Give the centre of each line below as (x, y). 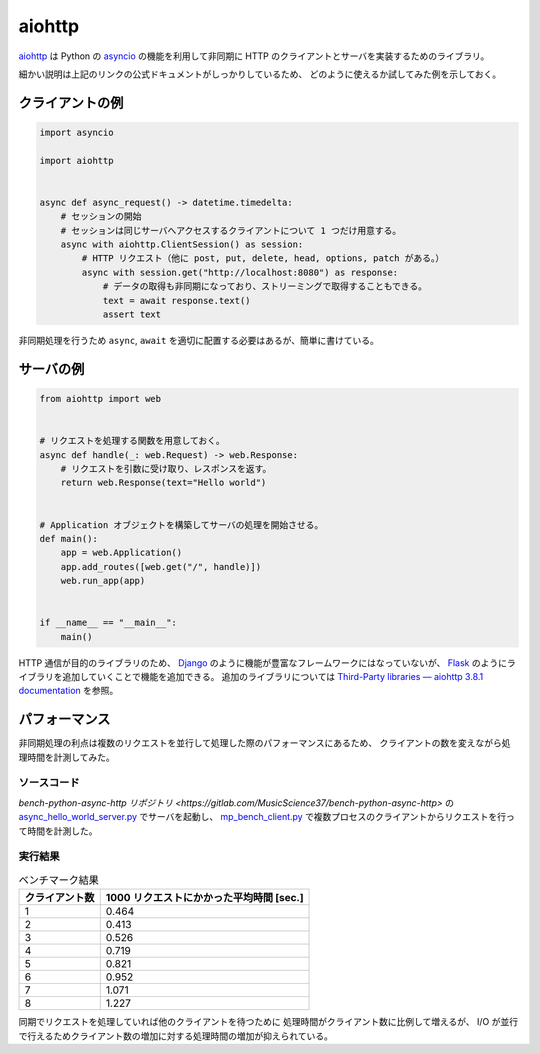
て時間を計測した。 (58, 831)
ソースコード (49, 783)
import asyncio (76, 132)
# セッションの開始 (101, 216)
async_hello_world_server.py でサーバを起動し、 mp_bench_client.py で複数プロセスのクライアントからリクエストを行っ (266, 817)
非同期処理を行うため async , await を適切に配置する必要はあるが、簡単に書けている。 (198, 340)
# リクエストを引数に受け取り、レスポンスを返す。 (166, 468)
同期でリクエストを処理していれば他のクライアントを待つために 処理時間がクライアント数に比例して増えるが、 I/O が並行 (268, 1022)
